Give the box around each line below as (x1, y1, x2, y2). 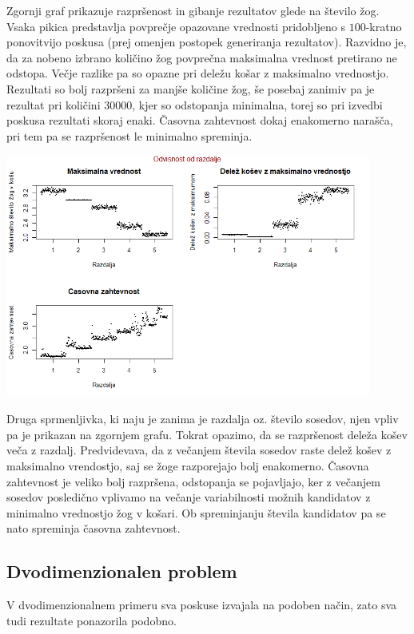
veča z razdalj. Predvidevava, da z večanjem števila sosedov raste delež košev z (6, 442, 392, 458)
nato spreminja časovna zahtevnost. (6, 520, 181, 537)
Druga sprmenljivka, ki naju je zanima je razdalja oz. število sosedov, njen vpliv (6, 410, 399, 427)
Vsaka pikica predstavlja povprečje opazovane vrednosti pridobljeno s (6, 18, 346, 34)
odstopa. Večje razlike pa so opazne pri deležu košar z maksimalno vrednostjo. (6, 65, 389, 81)
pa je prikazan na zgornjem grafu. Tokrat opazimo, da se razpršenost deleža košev (6, 426, 408, 442)
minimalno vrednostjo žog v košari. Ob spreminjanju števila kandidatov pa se (6, 504, 386, 521)
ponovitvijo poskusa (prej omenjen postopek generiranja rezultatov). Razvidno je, (6, 34, 407, 50)
